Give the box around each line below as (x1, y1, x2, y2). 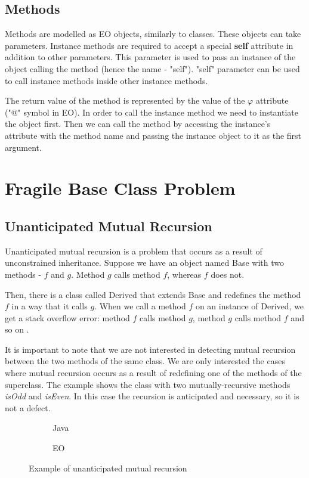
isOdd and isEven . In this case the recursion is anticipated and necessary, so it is (5, 390, 299, 402)
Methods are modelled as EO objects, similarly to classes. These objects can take (5, 27, 301, 40)
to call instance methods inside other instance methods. (5, 74, 208, 86)
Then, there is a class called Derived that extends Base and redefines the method (5, 288, 301, 300)
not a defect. (5, 401, 51, 414)
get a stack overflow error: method (5, 311, 130, 324)
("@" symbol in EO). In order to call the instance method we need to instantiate (5, 105, 299, 118)
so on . (5, 323, 29, 336)
